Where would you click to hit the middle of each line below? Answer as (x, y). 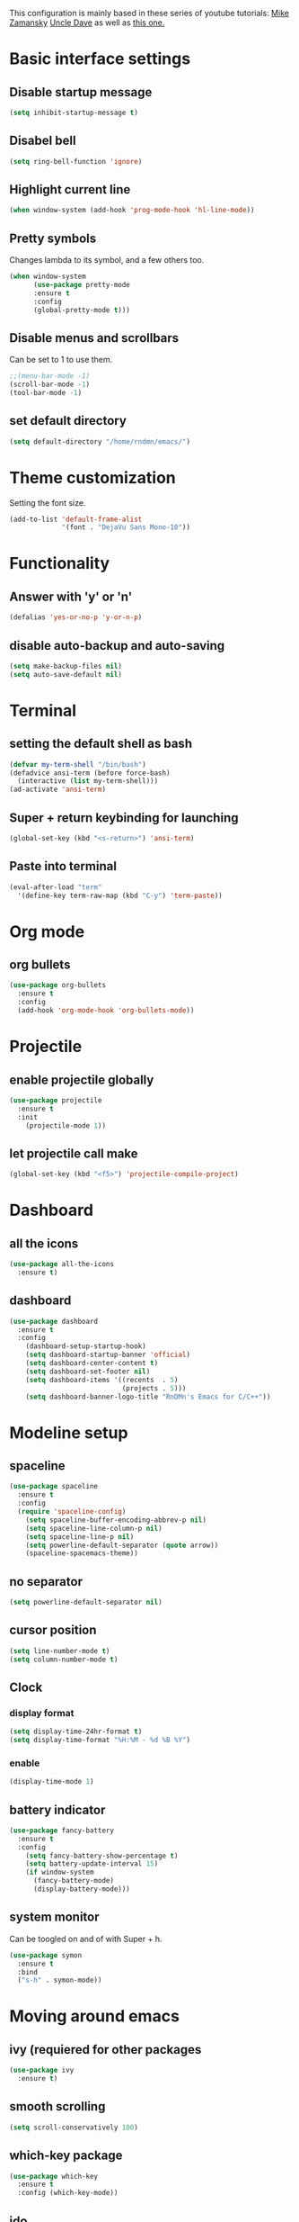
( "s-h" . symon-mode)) (60, 1980)
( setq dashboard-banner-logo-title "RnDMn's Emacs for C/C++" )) (148, 1397)
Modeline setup (69, 1432)
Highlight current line (70, 189)
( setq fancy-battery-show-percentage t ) (102, 1856)
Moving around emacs (94, 2016)
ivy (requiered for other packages (106, 2050)
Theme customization (93, 477)
